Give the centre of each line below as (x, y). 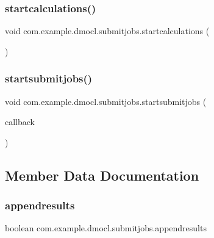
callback (20, 122)
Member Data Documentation (102, 175)
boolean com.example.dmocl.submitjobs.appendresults (106, 228)
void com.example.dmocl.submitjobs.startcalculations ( (107, 31)
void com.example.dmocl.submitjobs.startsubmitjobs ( (106, 101)
